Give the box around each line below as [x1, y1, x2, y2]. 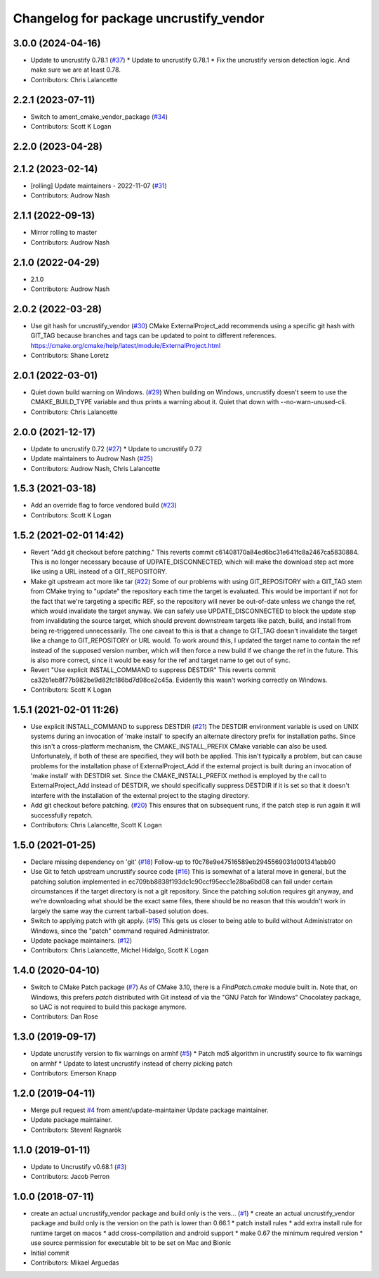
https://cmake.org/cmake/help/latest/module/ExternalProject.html [30, 341, 221, 349]
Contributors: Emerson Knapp [30, 1069, 117, 1078]
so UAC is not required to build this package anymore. [30, 1002, 187, 1012]
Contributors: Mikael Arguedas [30, 1258, 119, 1267]
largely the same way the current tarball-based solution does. [30, 907, 209, 915]
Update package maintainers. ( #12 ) [30, 936, 133, 945]
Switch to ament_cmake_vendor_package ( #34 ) [30, 112, 168, 121]
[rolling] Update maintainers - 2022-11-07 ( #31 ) [30, 181, 168, 190]
